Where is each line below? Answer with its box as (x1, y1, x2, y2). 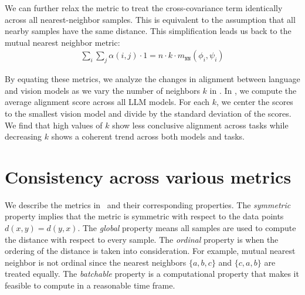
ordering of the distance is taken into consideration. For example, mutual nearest (5, 245, 296, 257)
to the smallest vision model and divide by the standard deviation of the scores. (5, 107, 292, 119)
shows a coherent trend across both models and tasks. (51, 130, 245, 143)
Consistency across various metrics (5, 164, 292, 188)
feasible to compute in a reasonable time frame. (5, 279, 175, 291)
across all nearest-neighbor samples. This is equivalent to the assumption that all (5, 13, 296, 25)
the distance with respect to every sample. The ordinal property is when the (5, 233, 279, 245)
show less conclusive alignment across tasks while (112, 118, 289, 131)
